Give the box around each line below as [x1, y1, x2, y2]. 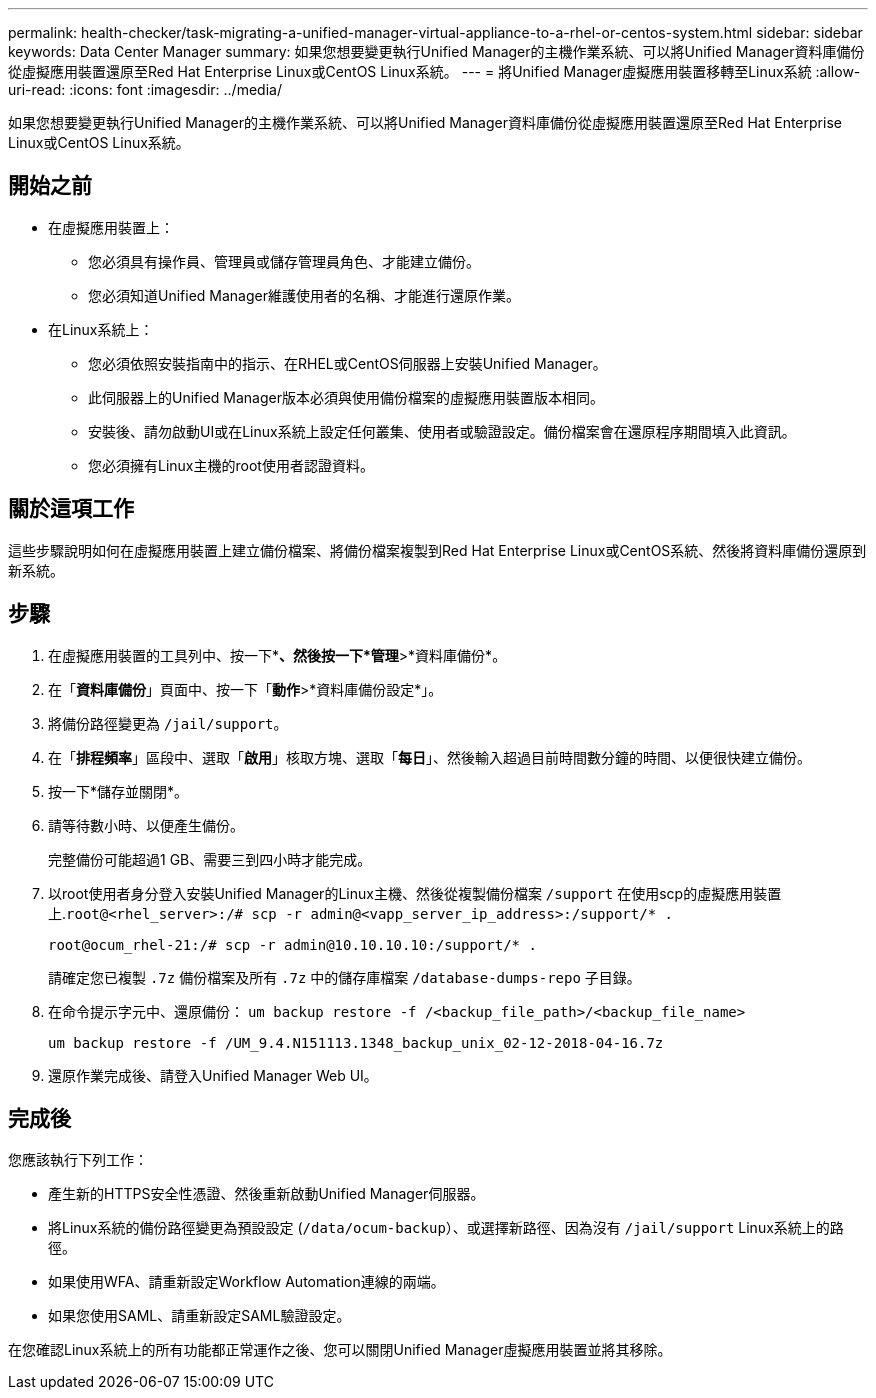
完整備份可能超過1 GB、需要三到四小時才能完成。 [48, 850, 372, 868]
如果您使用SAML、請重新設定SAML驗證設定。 [48, 1307, 351, 1325]
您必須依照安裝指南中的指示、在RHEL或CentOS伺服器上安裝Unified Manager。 [88, 354, 607, 372]
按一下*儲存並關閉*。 [48, 782, 189, 800]
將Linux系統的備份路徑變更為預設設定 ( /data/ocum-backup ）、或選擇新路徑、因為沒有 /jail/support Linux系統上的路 [48, 1219, 844, 1237]
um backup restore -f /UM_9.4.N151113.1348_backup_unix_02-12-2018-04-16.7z [48, 1034, 664, 1051]
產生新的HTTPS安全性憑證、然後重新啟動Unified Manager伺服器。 [48, 1185, 485, 1203]
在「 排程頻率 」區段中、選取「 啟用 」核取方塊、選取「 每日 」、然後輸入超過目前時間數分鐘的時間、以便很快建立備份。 [48, 748, 811, 766]
